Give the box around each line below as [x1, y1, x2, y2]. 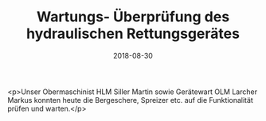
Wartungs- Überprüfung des [36, 8, 230, 26]
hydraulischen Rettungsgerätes [25, 25, 241, 43]
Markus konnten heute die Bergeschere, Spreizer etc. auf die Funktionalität [7, 95, 254, 104]
